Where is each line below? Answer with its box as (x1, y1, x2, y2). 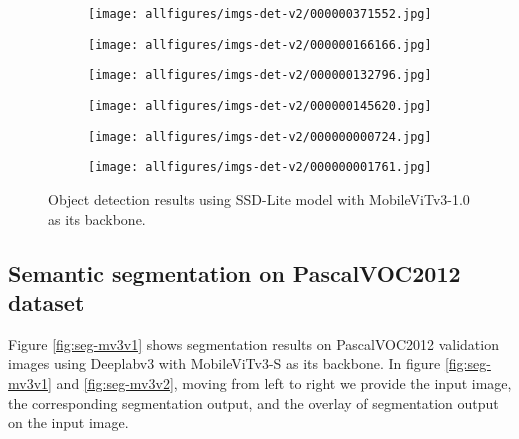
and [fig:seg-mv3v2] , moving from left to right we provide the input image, (56, 372, 512, 393)
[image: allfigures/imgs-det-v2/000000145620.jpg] (88, 98, 432, 113)
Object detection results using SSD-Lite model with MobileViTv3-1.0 (48, 188, 470, 209)
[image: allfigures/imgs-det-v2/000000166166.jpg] (88, 37, 432, 52)
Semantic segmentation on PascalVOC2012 (8, 257, 461, 288)
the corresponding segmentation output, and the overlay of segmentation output (8, 392, 499, 413)
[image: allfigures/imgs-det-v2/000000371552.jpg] (88, 7, 432, 21)
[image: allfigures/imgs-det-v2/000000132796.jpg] (88, 68, 432, 83)
